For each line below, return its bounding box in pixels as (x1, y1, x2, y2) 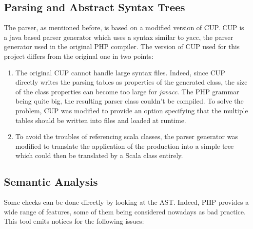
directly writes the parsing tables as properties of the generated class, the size (15, 77, 248, 87)
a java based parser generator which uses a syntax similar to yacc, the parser (4, 32, 234, 42)
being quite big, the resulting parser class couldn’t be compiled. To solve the (15, 96, 244, 106)
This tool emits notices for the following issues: (4, 216, 144, 226)
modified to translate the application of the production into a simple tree (15, 141, 234, 151)
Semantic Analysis (4, 174, 98, 189)
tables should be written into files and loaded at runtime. (15, 115, 186, 125)
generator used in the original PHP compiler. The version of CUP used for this (4, 41, 240, 52)
